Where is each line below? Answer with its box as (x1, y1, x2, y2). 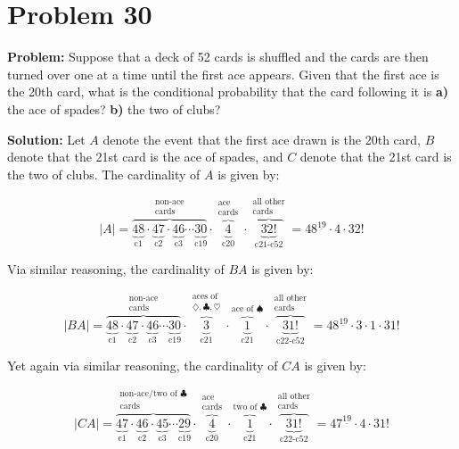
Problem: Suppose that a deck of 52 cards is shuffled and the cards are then (7, 47, 429, 66)
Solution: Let (7, 129, 86, 148)
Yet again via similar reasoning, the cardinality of (7, 355, 278, 374)
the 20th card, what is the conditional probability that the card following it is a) (7, 82, 449, 101)
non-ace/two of (119, 388, 177, 398)
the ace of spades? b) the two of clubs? (7, 99, 221, 118)
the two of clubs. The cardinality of (7, 164, 201, 183)
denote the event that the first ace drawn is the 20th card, (102, 129, 421, 148)
